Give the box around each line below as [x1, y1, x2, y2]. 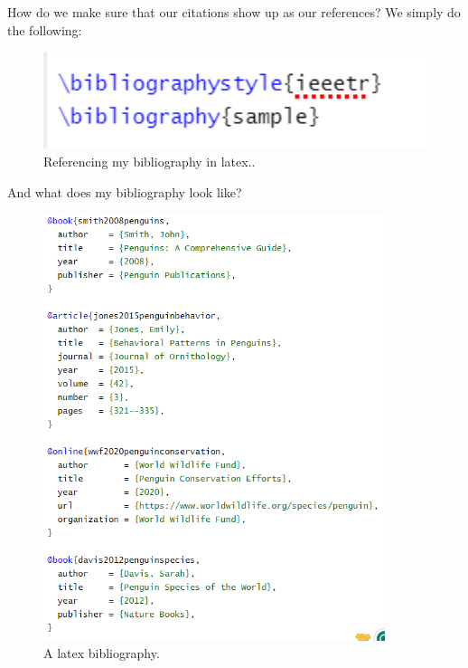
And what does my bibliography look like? [7, 182, 242, 201]
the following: [7, 20, 82, 39]
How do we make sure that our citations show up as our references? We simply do [7, 3, 461, 21]
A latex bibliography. [43, 644, 160, 663]
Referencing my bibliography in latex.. [43, 151, 256, 170]
